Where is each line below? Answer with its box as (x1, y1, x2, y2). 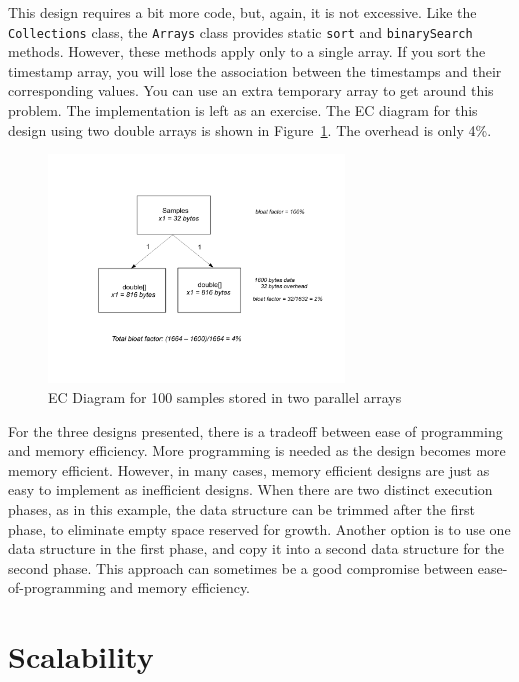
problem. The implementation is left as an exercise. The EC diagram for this (8, 100, 478, 121)
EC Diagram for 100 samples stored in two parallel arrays (48, 387, 402, 408)
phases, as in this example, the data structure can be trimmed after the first (8, 499, 475, 520)
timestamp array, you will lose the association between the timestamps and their (8, 60, 502, 81)
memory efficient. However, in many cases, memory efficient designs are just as (8, 459, 490, 480)
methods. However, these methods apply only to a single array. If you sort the (8, 41, 486, 62)
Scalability (8, 636, 154, 677)
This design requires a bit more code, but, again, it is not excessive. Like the (8, 2, 477, 22)
